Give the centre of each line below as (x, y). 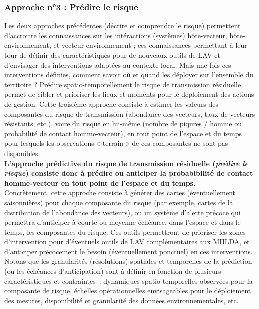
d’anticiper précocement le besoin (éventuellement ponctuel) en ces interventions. (128, 251)
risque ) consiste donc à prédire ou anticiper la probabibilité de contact (129, 173)
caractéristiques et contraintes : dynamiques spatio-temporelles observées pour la (128, 281)
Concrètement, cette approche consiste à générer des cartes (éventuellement (120, 192)
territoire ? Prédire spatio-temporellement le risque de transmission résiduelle (123, 84)
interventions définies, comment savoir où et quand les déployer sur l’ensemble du (129, 74)
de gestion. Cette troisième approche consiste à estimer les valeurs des (111, 104)
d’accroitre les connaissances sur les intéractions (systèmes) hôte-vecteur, (116, 35)
